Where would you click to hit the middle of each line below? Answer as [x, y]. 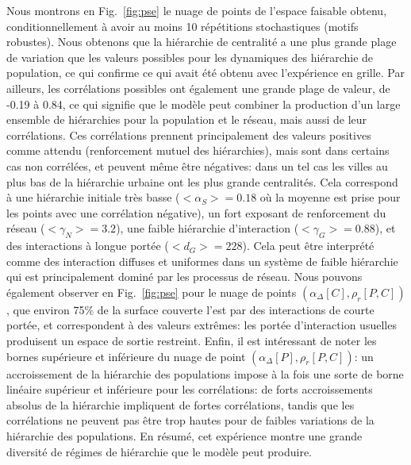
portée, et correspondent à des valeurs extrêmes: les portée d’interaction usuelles [202, 325]
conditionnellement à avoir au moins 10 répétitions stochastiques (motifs [182, 26]
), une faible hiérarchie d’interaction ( [207, 228]
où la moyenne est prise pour [330, 197]
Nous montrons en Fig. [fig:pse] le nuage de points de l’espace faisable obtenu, [197, 10]
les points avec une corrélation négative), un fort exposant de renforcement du [196, 212]
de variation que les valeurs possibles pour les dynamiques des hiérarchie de [190, 57]
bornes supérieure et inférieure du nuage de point [126, 356]
